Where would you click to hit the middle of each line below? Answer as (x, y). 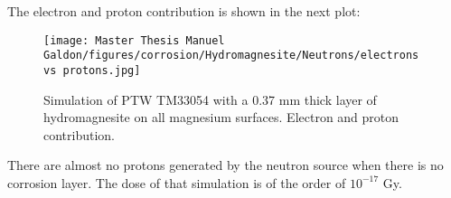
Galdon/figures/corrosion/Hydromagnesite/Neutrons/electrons (231, 56)
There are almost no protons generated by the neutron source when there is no (225, 165)
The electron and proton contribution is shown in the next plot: (184, 11)
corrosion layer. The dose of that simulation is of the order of (177, 182)
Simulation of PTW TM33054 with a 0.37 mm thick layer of (210, 99)
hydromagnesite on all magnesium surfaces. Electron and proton (221, 117)
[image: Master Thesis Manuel (134, 40)
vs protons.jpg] (92, 70)
